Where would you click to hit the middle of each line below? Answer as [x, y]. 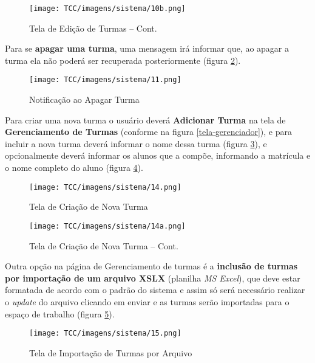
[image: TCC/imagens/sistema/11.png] [105, 80]
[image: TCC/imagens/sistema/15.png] [105, 334]
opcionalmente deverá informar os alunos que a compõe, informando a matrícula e [158, 155]
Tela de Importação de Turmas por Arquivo [111, 352]
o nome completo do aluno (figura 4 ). [74, 168]
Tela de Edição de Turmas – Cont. [93, 28]
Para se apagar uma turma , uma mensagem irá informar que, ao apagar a [147, 48]
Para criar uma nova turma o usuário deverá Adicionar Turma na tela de [145, 119]
